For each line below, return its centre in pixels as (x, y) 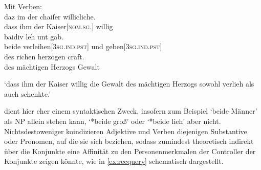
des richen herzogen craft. (44, 56)
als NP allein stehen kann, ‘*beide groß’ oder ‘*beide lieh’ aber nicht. (113, 121)
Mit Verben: (23, 6)
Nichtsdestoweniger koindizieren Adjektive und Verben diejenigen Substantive (126, 131)
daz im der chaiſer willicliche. (50, 16)
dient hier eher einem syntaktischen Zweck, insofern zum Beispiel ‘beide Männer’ (131, 111)
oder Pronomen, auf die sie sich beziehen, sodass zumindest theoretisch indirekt (129, 141)
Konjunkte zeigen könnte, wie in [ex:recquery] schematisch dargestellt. (114, 161)
